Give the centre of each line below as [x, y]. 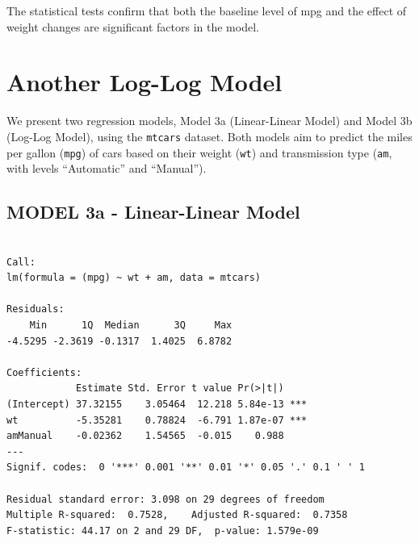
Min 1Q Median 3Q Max [131, 325]
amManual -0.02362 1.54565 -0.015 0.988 [145, 436]
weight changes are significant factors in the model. [133, 26]
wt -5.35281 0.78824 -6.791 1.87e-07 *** [157, 420]
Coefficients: [44, 372]
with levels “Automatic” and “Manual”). [107, 168]
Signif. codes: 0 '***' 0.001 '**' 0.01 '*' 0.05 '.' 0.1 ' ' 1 [186, 468]
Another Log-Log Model [145, 82]
